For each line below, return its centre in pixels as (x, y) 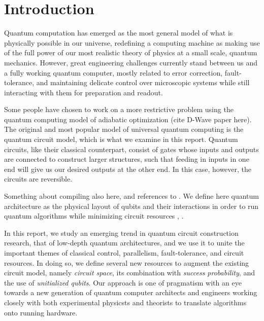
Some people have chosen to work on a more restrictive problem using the (119, 109)
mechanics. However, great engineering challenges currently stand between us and (131, 62)
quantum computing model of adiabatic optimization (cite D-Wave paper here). (128, 119)
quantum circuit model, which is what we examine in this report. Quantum (121, 139)
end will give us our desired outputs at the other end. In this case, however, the (128, 169)
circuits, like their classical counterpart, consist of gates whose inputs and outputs (131, 149)
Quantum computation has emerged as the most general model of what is (119, 33)
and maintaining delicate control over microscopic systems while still (143, 82)
